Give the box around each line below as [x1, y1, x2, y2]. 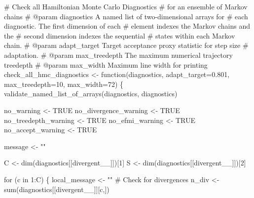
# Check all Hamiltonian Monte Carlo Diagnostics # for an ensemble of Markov [4, 1, 248, 11]
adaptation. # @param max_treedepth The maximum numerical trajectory [4, 49, 233, 60]
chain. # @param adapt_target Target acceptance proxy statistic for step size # [4, 40, 249, 50]
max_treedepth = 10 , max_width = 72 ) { [4, 79, 124, 89]
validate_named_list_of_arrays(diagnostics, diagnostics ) [4, 88, 178, 99]
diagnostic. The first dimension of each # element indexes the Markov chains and [4, 21, 251, 31]
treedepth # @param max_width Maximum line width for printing [4, 59, 208, 70]
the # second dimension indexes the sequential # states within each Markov [4, 30, 235, 40]
